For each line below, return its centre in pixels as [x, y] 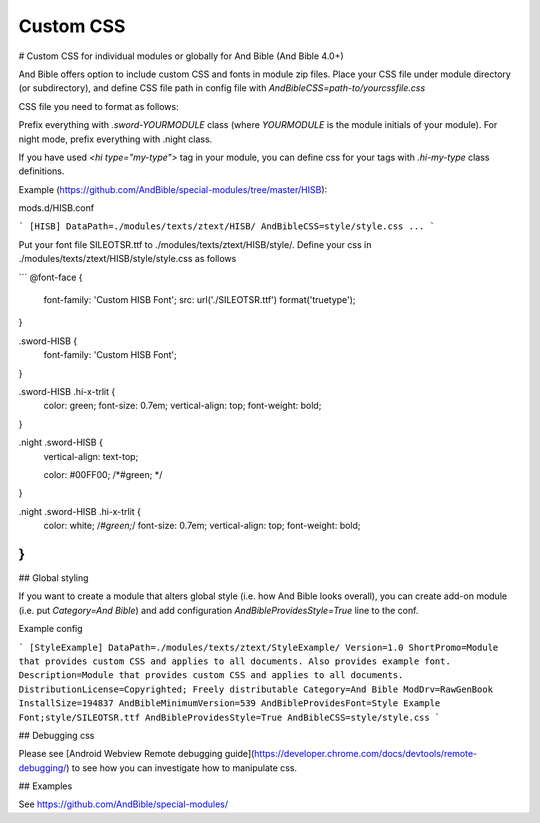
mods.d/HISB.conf [56, 208]
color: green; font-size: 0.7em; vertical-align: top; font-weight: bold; [182, 406]
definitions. [41, 171]
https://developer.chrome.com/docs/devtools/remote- [365, 754]
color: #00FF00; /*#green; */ [103, 474]
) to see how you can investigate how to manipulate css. [182, 767]
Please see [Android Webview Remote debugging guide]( [136, 754]
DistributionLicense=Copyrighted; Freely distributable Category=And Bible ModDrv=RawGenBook [256, 689]
